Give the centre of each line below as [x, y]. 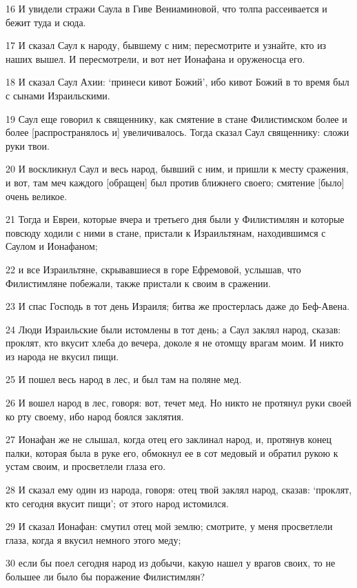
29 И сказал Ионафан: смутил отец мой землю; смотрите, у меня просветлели [169, 526]
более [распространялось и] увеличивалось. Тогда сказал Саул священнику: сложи [177, 132]
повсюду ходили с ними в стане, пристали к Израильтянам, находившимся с [166, 232]
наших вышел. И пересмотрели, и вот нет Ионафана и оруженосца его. [155, 58]
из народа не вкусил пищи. [62, 356]
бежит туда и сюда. [46, 22]
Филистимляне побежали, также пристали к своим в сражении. [138, 283]
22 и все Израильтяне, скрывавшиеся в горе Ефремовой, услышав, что [153, 269]
